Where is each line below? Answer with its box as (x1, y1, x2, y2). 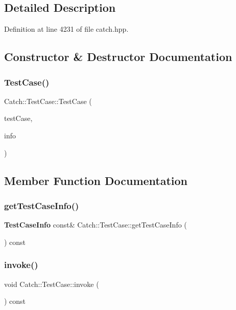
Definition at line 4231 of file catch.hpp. (4, 24, 129, 34)
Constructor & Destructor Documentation (4, 49, 232, 65)
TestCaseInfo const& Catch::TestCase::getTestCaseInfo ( (4, 219, 187, 230)
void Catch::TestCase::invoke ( (4, 278, 99, 289)
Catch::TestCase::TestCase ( (4, 95, 92, 106)
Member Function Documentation (4, 172, 188, 188)
